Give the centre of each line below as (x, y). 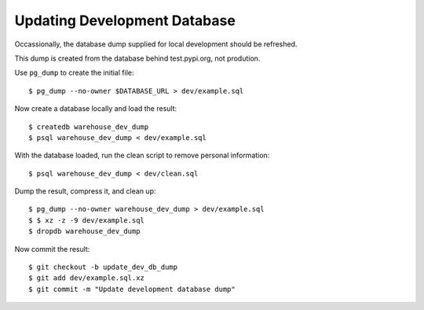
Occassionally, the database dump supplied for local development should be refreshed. (156, 44)
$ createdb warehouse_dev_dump (89, 127)
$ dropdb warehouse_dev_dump (84, 231)
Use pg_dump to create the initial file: (74, 73)
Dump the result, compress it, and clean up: (85, 191)
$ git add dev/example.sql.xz (87, 278)
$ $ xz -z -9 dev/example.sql (87, 220)
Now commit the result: (52, 249)
